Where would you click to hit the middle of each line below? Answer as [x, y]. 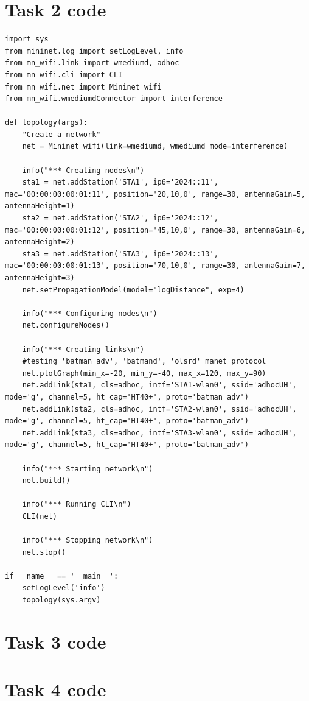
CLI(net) [40, 516]
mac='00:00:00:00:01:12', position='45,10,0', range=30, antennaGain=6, [155, 230]
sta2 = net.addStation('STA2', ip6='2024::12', [120, 218]
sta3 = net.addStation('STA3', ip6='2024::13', [120, 254]
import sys [27, 39]
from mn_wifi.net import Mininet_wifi [83, 87]
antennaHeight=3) [40, 278]
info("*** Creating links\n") [83, 349]
